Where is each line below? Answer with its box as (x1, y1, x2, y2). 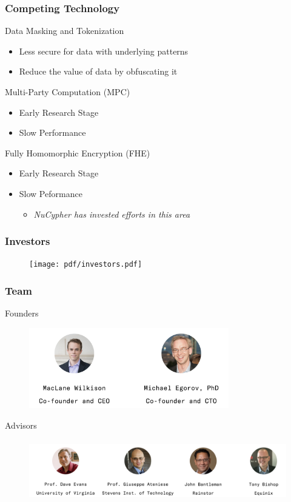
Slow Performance (19, 126, 86, 139)
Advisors (5, 418, 37, 431)
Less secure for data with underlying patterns (19, 44, 189, 57)
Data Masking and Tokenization (5, 24, 124, 37)
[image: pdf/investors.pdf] (29, 260, 142, 269)
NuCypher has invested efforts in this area (33, 207, 190, 220)
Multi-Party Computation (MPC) (5, 85, 130, 98)
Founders (5, 307, 39, 320)
